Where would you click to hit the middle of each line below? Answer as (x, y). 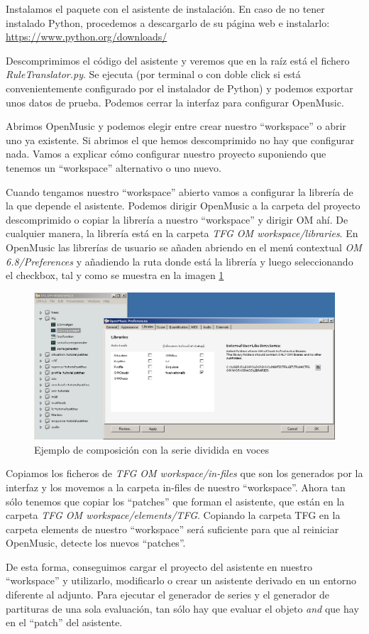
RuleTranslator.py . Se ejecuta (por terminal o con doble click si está (153, 74)
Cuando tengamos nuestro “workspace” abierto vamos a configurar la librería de (180, 191)
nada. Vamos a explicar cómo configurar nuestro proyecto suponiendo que (166, 154)
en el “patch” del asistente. (64, 622)
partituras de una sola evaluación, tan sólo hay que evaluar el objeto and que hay (182, 608)
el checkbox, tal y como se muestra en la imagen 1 (115, 275)
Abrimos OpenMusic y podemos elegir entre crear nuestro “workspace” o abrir (176, 126)
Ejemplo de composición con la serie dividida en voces (152, 449)
